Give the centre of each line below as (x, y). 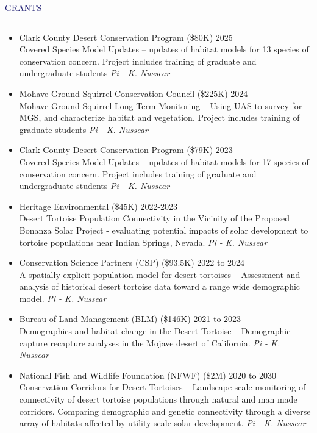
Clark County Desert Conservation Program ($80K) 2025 (126, 37)
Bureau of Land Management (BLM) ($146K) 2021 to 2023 (130, 319)
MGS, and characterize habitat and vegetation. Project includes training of (159, 117)
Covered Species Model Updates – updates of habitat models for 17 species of (164, 161)
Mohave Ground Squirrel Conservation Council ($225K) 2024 (134, 93)
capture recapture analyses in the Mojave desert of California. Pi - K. (150, 342)
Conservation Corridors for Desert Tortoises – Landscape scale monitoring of (162, 387)
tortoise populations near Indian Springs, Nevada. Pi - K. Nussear (143, 242)
